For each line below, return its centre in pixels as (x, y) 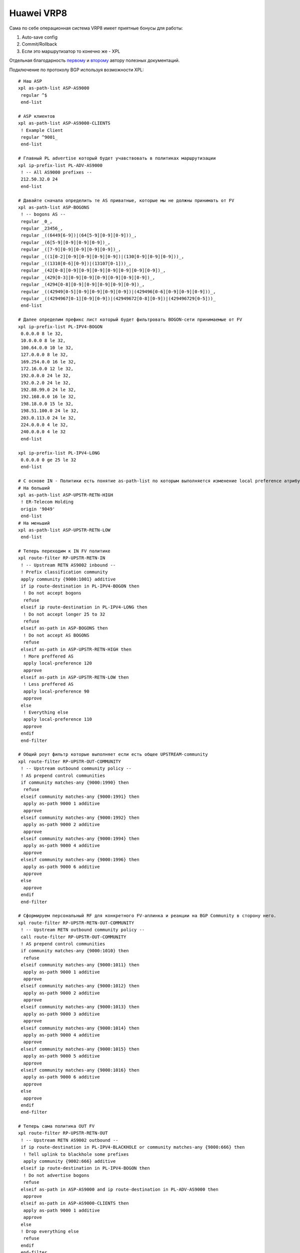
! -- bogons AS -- (43, 215)
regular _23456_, (42, 229)
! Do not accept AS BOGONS (56, 635)
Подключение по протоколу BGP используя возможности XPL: (77, 70)
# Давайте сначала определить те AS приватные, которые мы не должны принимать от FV (126, 200)
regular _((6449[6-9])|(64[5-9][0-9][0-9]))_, (79, 235)
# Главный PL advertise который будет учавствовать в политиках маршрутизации (117, 158)
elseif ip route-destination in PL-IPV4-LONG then (84, 607)
